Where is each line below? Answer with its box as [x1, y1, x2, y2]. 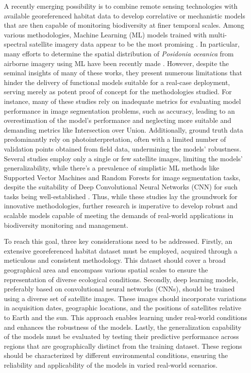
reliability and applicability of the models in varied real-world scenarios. [4, 359, 218, 370]
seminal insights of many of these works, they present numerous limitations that [4, 68, 242, 78]
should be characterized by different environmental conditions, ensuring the [4, 350, 228, 360]
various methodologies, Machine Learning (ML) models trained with [4, 29, 207, 39]
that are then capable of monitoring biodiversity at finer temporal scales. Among [4, 20, 245, 30]
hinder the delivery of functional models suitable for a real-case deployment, [4, 77, 230, 87]
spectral [4, 39, 27, 49]
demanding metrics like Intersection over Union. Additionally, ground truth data [4, 124, 243, 135]
